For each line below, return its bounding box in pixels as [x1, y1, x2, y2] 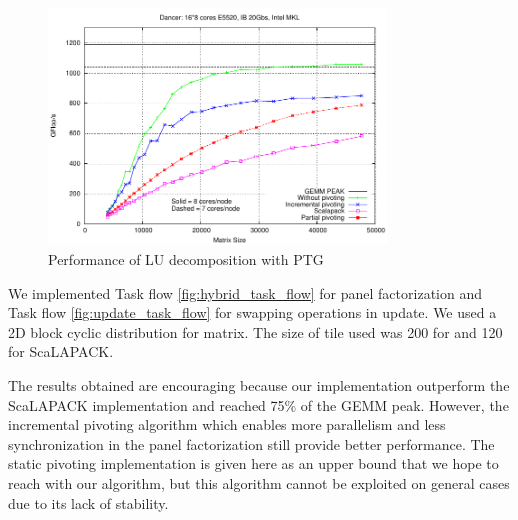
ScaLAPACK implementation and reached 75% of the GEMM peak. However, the [8, 394, 509, 415]
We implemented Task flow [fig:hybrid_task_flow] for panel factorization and [8, 282, 482, 303]
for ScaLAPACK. [8, 341, 114, 362]
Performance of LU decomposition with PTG [48, 249, 324, 270]
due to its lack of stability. [8, 492, 169, 513]
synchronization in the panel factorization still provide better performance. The [8, 433, 495, 454]
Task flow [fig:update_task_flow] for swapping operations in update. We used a [8, 302, 497, 323]
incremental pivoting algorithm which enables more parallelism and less [8, 414, 446, 435]
